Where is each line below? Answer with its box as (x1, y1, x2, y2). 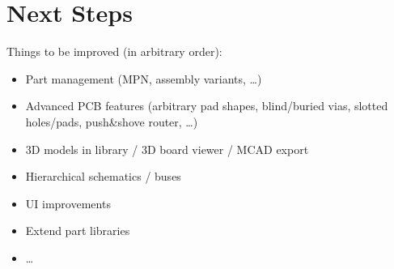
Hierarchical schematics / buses (25, 168, 181, 185)
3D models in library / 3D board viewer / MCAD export (25, 140, 309, 157)
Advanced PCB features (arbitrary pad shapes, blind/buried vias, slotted (25, 97, 388, 114)
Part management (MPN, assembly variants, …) (25, 70, 262, 87)
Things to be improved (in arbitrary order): (6, 43, 222, 60)
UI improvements (25, 194, 111, 211)
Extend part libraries (25, 222, 130, 239)
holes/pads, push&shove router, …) (25, 113, 198, 130)
